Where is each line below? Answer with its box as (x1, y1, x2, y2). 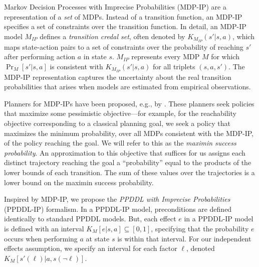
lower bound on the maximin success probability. (4, 177, 154, 187)
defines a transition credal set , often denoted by (40, 31, 185, 41)
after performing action (4, 51, 76, 62)
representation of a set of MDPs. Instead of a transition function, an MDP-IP (4, 11, 242, 22)
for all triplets (153, 61, 195, 71)
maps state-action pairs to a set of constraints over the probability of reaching (4, 41, 243, 52)
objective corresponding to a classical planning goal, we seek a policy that (4, 118, 230, 128)
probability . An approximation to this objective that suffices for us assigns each (4, 147, 245, 158)
